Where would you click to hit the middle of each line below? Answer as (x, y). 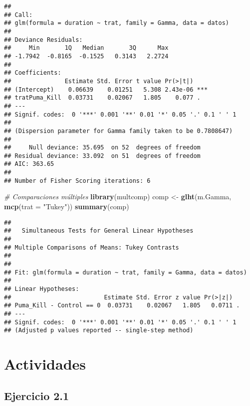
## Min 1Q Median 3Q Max (86, 48)
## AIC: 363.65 (29, 164)
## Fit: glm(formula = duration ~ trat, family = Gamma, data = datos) (125, 272)
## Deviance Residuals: (43, 40)
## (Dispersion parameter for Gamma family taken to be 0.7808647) (119, 131)
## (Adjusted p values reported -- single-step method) (99, 331)
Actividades (45, 364)
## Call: (18, 15)
